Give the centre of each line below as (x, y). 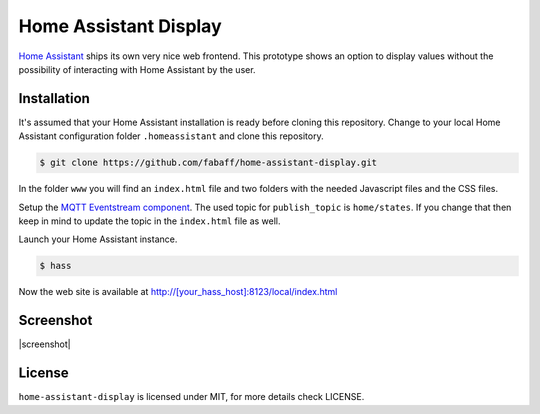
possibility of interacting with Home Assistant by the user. (137, 69)
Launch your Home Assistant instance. (98, 239)
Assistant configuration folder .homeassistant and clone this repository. (171, 136)
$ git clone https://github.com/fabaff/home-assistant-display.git (208, 163)
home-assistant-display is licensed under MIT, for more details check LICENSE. (191, 397)
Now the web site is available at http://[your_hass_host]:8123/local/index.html (178, 292)
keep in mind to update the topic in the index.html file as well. (149, 221)
